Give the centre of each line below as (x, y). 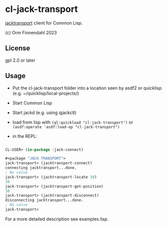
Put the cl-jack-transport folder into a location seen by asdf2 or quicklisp (87, 88)
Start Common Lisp (32, 103)
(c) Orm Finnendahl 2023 (31, 32)
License (18, 48)
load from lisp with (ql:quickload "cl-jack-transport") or (73, 122)
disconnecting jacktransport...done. (44, 200)
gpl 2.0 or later (20, 60)
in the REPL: (25, 136)
